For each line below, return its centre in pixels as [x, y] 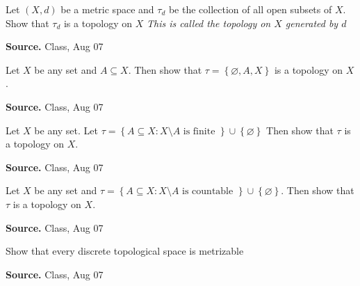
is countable [208, 192]
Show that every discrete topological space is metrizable [125, 251]
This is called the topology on [209, 23]
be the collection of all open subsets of [250, 9]
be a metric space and [107, 9]
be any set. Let [66, 130]
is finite [199, 131]
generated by [312, 23]
